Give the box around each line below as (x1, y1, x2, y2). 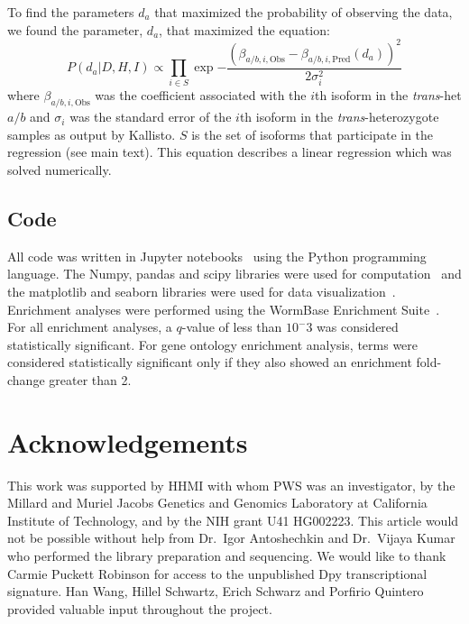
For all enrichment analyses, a (7, 317, 172, 336)
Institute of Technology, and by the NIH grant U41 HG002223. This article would (7, 510, 459, 529)
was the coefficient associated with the (95, 86, 307, 105)
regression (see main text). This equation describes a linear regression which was (7, 142, 452, 161)
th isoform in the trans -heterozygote (239, 107, 439, 126)
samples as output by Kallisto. (7, 124, 176, 143)
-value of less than (181, 317, 282, 336)
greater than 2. (49, 370, 132, 389)
